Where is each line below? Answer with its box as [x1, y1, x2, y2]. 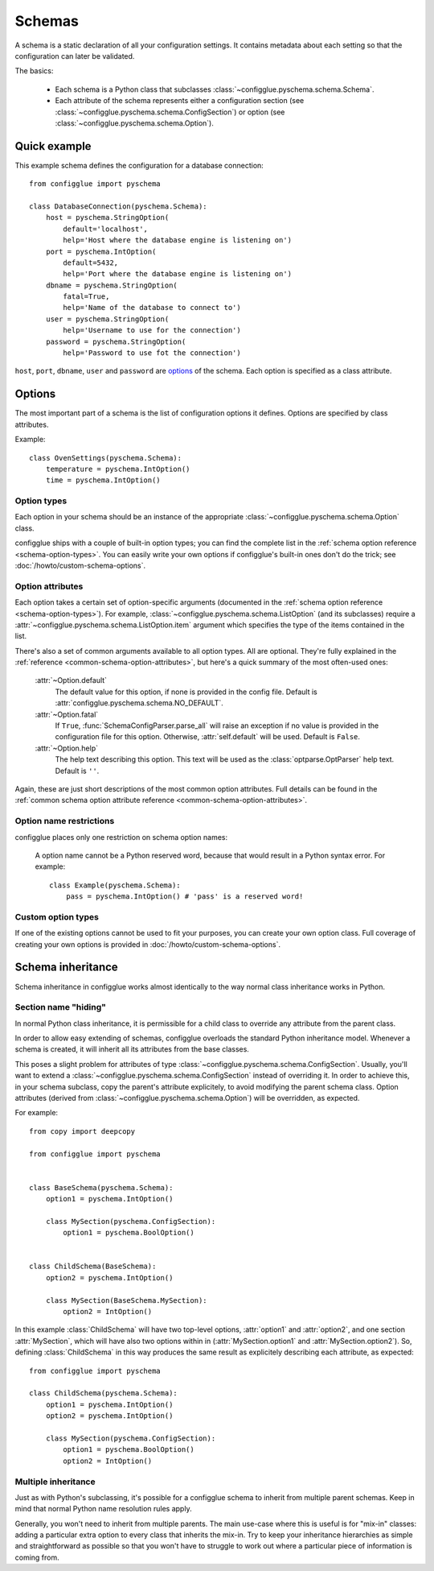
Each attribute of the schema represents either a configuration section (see [55, 96, 305, 105]
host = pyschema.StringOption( [45, 213, 170, 222]
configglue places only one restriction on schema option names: [14, 832, 228, 841]
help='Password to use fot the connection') [63, 349, 241, 358]
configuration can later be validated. [14, 51, 135, 60]
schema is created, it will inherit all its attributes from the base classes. [14, 1044, 249, 1054]
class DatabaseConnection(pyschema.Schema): [29, 201, 208, 211]
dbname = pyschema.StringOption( [45, 280, 178, 290]
